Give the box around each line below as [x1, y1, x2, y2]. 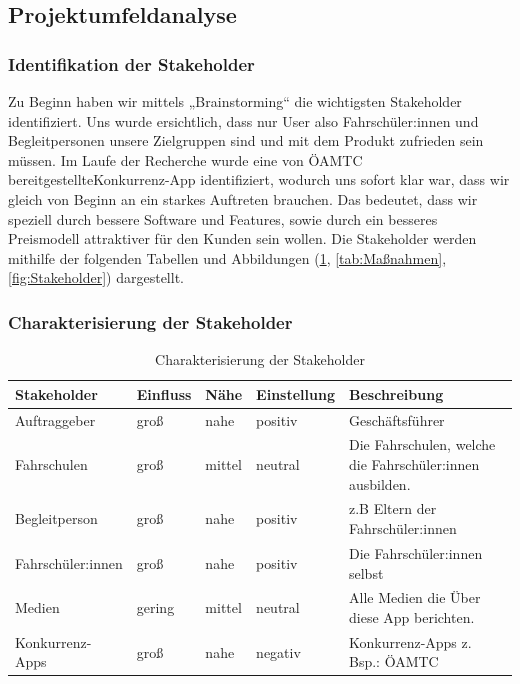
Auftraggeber [15, 409, 96, 430]
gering [136, 597, 175, 618]
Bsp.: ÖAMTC [348, 651, 439, 672]
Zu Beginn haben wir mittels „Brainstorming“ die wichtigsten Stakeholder [8, 91, 462, 111]
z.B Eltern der [348, 498, 437, 519]
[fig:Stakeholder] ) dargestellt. [8, 267, 184, 288]
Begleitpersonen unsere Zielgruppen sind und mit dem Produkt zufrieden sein [8, 130, 484, 151]
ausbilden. [348, 473, 411, 494]
